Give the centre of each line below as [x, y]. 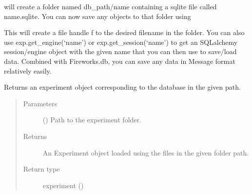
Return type [41, 169]
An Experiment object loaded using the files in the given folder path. [146, 152]
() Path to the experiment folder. [92, 120]
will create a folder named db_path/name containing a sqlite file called [110, 6]
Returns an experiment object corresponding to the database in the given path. [122, 87]
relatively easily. [28, 70]
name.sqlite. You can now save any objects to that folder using [97, 16]
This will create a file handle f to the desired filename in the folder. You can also [124, 32]
